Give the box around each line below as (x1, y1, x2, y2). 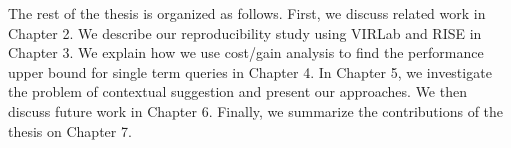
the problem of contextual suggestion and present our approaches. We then (8, 81, 467, 102)
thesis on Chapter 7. (8, 120, 132, 141)
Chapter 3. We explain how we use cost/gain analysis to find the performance (8, 42, 484, 63)
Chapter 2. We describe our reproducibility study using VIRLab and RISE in (8, 22, 482, 43)
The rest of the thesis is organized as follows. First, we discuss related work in (8, 3, 486, 23)
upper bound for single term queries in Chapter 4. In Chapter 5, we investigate (8, 61, 492, 82)
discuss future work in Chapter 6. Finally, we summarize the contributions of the (8, 100, 504, 121)
